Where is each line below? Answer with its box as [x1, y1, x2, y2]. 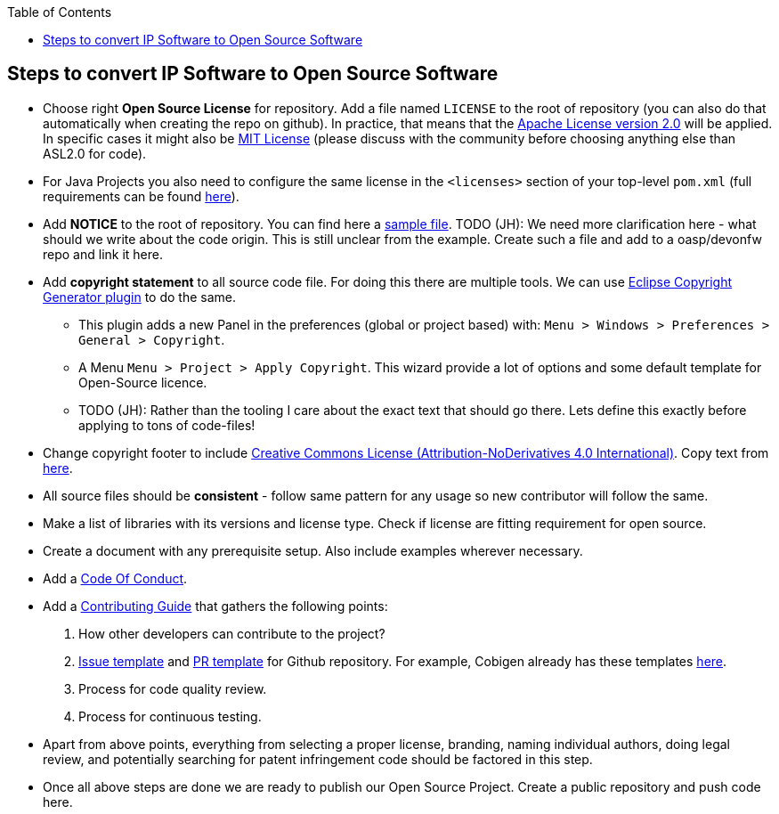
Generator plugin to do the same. [43, 289, 237, 305]
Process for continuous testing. [78, 708, 262, 724]
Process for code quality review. [78, 680, 267, 696]
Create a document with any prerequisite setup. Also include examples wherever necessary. [43, 542, 583, 558]
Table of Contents [7, 4, 112, 20]
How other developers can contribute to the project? [78, 625, 385, 641]
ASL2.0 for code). [43, 145, 147, 161]
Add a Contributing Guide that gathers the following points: [43, 598, 388, 614]
